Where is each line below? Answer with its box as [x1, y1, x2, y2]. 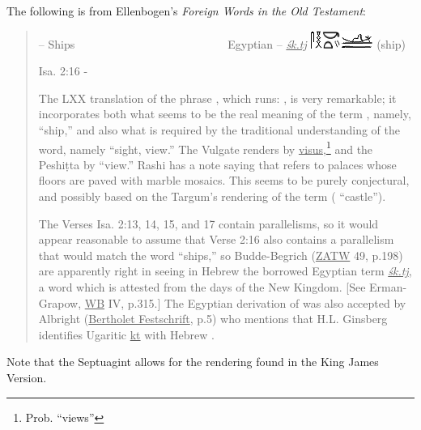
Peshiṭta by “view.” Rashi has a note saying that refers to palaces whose [38, 155, 397, 172]
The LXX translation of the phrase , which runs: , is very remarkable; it [38, 89, 397, 106]
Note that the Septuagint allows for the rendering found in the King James [6, 353, 379, 370]
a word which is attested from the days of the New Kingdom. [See [38, 278, 366, 295]
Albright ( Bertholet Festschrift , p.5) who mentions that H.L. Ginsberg [38, 310, 388, 327]
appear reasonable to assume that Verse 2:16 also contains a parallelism [38, 231, 394, 248]
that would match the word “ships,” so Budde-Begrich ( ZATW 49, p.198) [38, 246, 403, 263]
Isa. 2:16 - [38, 62, 88, 79]
